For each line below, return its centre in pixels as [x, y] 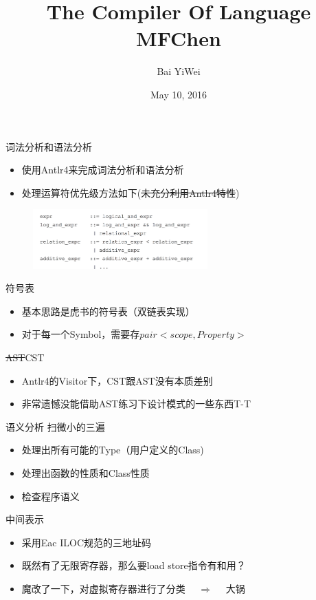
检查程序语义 [50, 496]
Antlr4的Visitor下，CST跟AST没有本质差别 [117, 380]
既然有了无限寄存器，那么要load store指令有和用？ [134, 565]
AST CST [25, 357]
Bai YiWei [179, 71]
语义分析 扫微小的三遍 [55, 426]
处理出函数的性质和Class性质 [86, 472]
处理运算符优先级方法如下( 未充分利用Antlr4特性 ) [131, 192]
